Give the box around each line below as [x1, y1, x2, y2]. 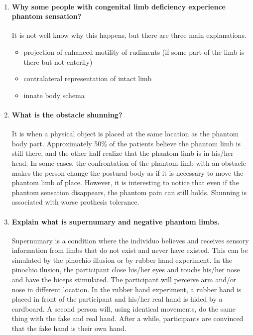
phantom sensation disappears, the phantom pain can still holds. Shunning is [11, 187, 247, 197]
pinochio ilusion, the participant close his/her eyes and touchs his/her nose [11, 264, 240, 275]
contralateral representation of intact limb [23, 73, 152, 84]
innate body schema [23, 90, 85, 100]
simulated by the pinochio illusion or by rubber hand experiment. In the [11, 254, 232, 265]
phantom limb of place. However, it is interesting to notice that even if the [11, 177, 239, 188]
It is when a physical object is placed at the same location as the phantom [11, 128, 239, 139]
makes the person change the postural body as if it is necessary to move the [11, 167, 244, 178]
